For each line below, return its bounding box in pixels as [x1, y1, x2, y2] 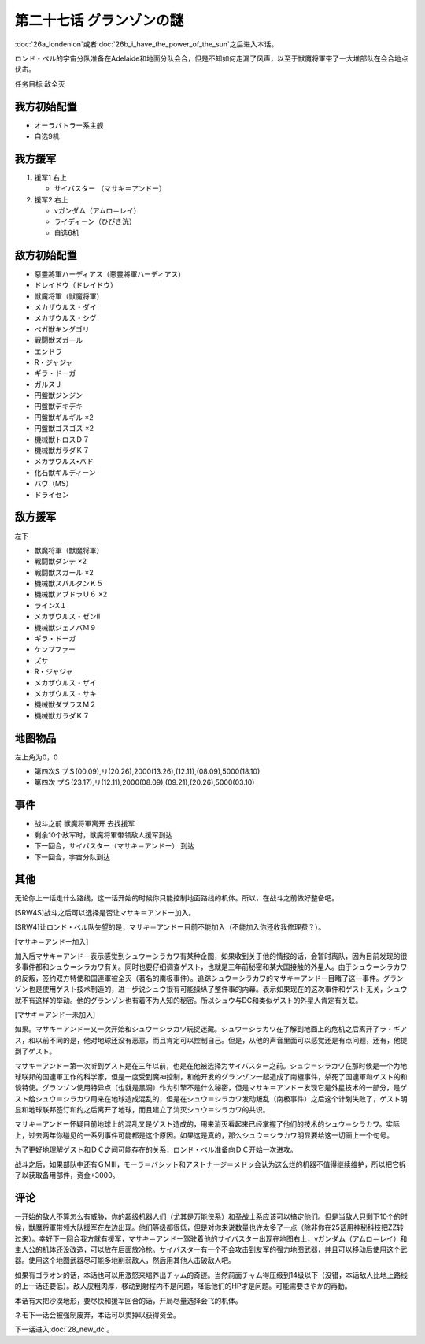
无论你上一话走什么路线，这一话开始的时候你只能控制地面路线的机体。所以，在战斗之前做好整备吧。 [14, 893, 338, 903]
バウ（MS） [34, 479, 73, 488]
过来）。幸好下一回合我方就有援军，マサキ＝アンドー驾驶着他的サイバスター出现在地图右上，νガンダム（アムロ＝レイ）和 [14, 1234, 408, 1243]
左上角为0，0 [14, 752, 58, 762]
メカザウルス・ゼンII [34, 611, 101, 622]
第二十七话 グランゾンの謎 [14, 12, 184, 29]
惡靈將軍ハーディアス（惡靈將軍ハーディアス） [34, 269, 186, 279]
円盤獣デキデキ [34, 402, 83, 411]
